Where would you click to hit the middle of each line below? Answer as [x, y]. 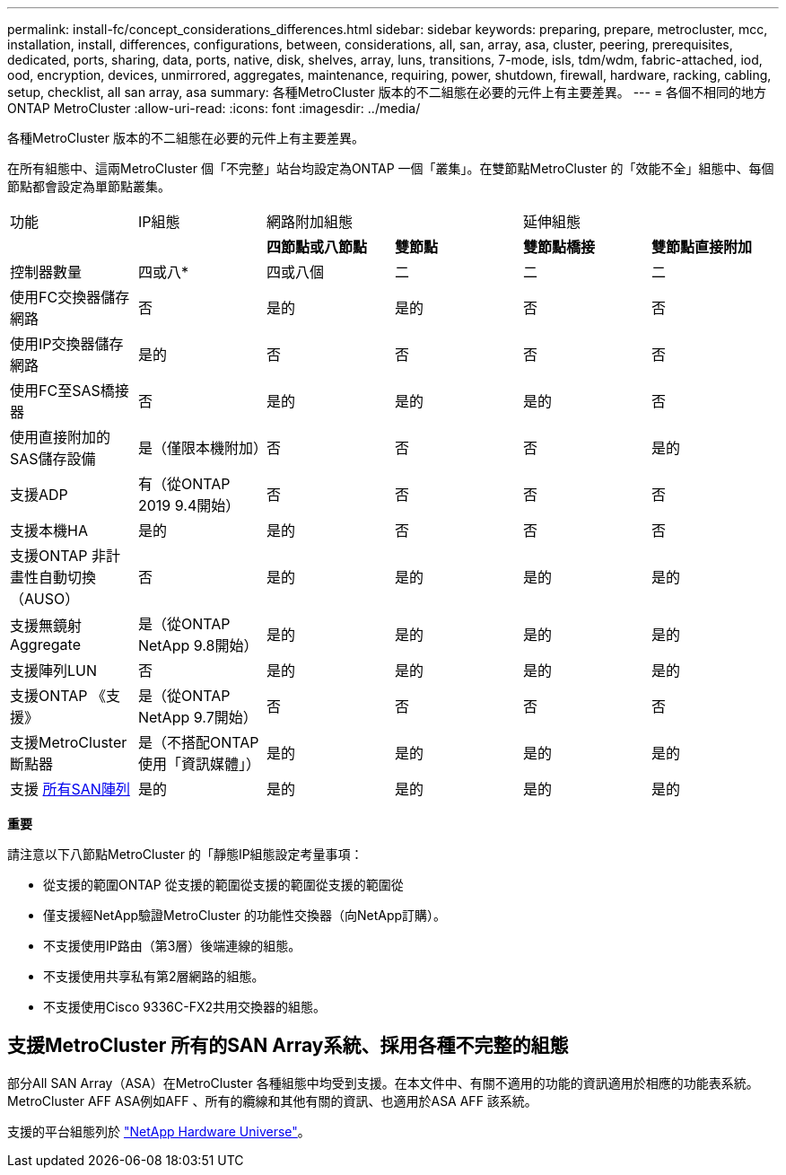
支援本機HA [49, 531]
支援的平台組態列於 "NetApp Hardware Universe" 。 [159, 1131]
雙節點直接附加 [701, 247]
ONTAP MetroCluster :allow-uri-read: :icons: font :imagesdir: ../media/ [214, 108]
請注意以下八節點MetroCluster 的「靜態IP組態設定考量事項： [185, 854]
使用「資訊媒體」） [199, 764]
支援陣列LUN [54, 671]
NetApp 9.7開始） [197, 717]
